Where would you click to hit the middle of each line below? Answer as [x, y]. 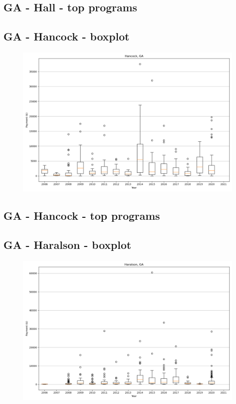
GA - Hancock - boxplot [67, 36]
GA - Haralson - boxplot [67, 245]
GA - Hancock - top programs [82, 216]
